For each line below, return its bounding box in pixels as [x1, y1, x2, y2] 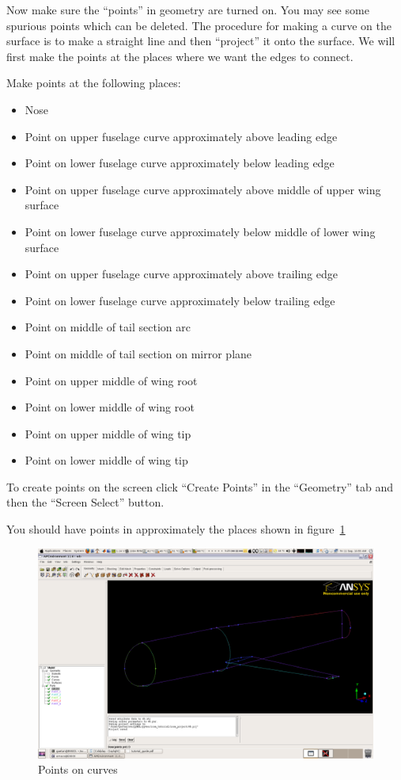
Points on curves [38, 761, 118, 778]
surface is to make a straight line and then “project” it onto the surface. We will [6, 32, 395, 49]
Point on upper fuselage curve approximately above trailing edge [25, 266, 338, 282]
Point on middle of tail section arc [25, 319, 191, 335]
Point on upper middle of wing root [25, 372, 198, 388]
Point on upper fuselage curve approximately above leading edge [25, 128, 338, 144]
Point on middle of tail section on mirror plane [25, 345, 252, 361]
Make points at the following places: [6, 75, 181, 91]
